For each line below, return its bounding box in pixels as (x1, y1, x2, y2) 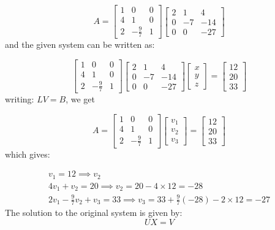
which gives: (5, 147, 50, 160)
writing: (5, 93, 34, 105)
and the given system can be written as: (5, 38, 155, 51)
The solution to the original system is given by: (5, 206, 183, 219)
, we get (66, 93, 95, 105)
